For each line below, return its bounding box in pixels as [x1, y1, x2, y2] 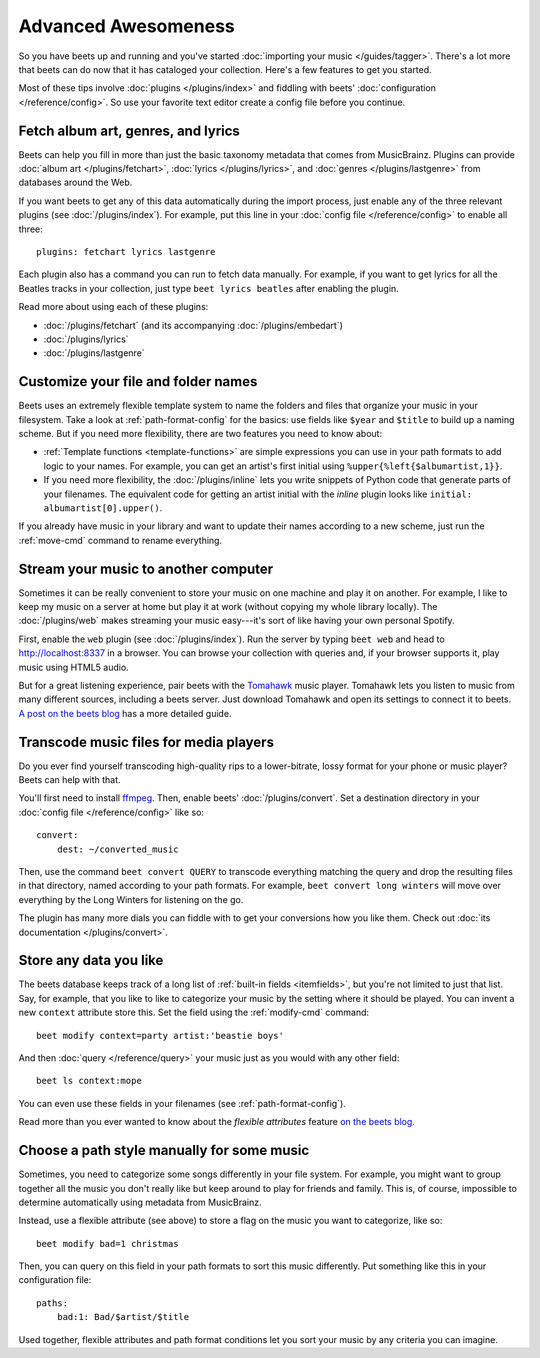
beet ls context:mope [36, 1075, 142, 1087]
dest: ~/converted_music [56, 843, 179, 855]
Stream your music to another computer [18, 560, 274, 577]
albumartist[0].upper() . [43, 501, 163, 514]
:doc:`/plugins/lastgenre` [43, 347, 145, 359]
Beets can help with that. [18, 774, 121, 786]
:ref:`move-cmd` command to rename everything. [18, 534, 223, 546]
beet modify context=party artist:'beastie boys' [36, 1030, 285, 1041]
